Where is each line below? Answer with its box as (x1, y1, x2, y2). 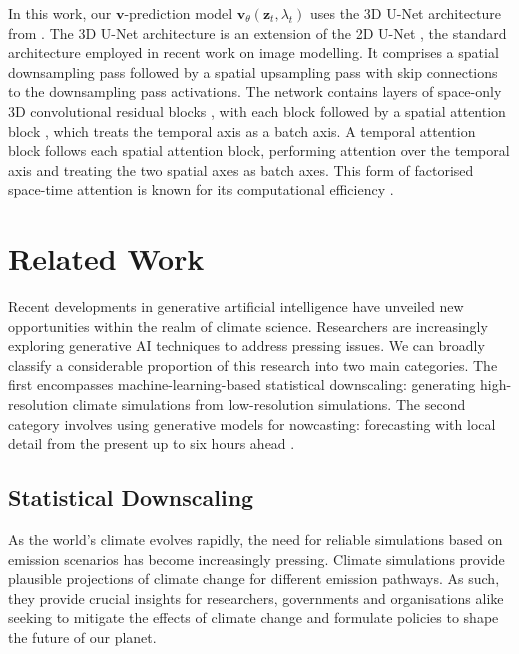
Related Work (8, 238, 205, 279)
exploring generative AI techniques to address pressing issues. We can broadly (8, 335, 485, 356)
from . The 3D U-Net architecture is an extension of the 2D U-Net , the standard (8, 22, 507, 43)
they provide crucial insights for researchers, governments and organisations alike (8, 587, 504, 608)
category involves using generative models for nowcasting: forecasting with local (8, 413, 496, 434)
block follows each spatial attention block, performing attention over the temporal (8, 140, 510, 161)
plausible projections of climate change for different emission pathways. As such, (8, 568, 500, 589)
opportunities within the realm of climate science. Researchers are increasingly (8, 315, 488, 336)
